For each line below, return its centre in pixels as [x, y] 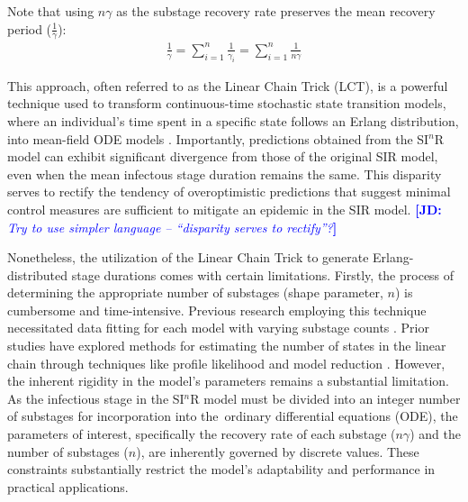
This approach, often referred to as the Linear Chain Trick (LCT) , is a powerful [228, 85]
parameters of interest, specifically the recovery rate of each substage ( [202, 434]
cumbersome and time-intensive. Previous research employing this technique [217, 310]
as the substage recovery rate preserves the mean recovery [276, 11]
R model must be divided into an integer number [325, 398]
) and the [435, 434]
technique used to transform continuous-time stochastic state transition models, [227, 103]
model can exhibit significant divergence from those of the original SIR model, [223, 156]
